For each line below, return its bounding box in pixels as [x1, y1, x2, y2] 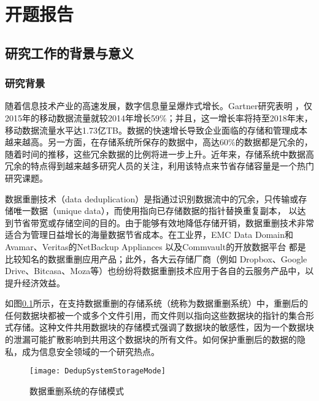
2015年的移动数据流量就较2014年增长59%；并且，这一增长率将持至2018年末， [5, 111, 313, 124]
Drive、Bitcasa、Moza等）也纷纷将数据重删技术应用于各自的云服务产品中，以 [5, 264, 314, 277]
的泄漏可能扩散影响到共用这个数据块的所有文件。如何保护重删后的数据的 [5, 333, 297, 346]
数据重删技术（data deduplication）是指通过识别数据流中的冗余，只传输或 [5, 192, 299, 205]
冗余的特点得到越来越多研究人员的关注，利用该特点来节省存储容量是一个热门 [5, 159, 314, 172]
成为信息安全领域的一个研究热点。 [21, 345, 159, 357]
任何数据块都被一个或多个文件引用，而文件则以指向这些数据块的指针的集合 [5, 308, 306, 321]
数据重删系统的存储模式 [29, 384, 124, 397]
